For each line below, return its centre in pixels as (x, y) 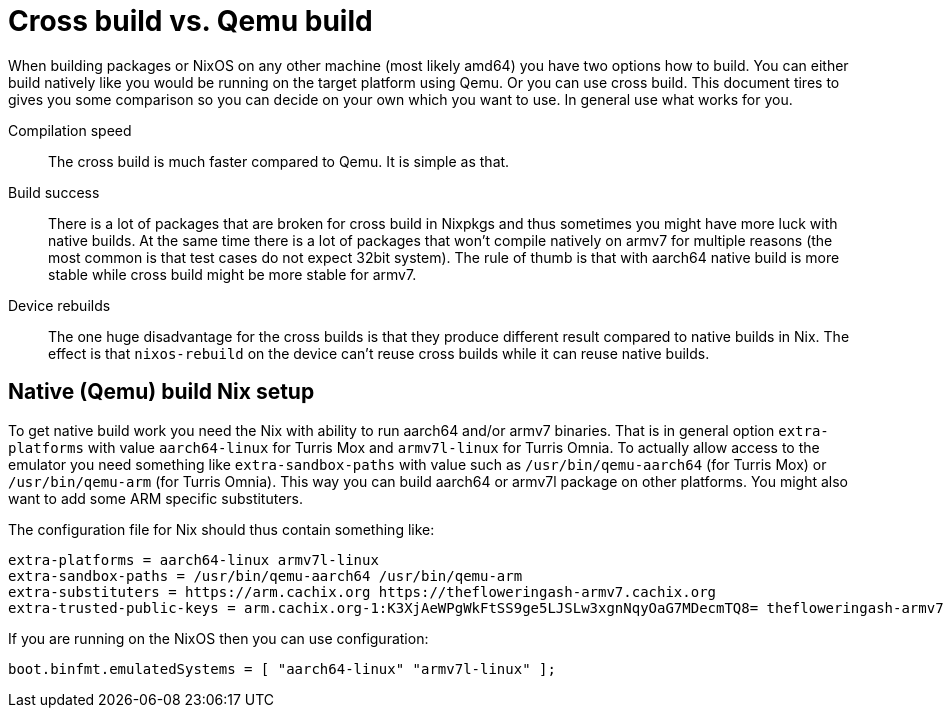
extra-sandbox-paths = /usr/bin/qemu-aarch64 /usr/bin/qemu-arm (265, 575)
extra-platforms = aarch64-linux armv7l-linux (193, 559)
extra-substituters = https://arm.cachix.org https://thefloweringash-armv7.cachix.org (362, 591)
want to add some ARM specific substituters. (156, 498)
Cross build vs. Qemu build (190, 21)
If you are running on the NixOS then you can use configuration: (218, 638)
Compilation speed (70, 130)
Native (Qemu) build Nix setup (161, 392)
